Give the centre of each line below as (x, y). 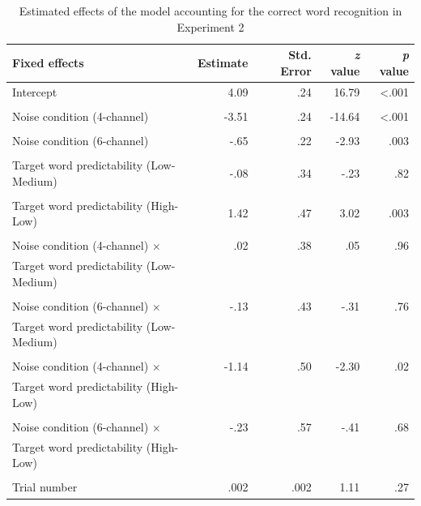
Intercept (35, 91)
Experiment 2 (210, 26)
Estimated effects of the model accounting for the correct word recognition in (210, 11)
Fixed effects (48, 62)
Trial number (45, 487)
